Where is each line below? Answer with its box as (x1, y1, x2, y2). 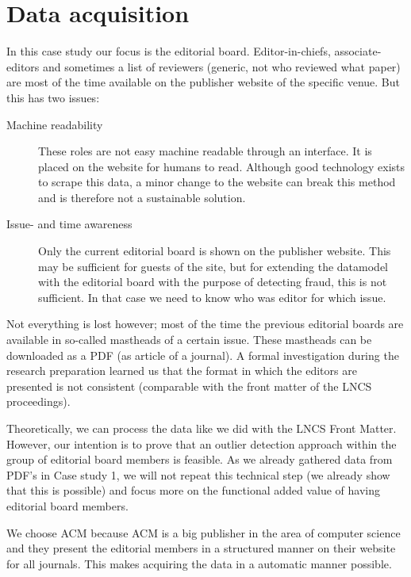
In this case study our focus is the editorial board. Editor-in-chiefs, (6, 43, 331, 59)
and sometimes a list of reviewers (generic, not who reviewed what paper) (43, 58, 401, 75)
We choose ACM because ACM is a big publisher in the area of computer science (6, 524, 401, 541)
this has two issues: (6, 89, 100, 105)
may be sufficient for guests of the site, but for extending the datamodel (38, 258, 388, 274)
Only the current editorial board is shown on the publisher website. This (38, 243, 391, 259)
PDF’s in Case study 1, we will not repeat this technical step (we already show (6, 466, 390, 483)
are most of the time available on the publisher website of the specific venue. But (6, 74, 400, 90)
